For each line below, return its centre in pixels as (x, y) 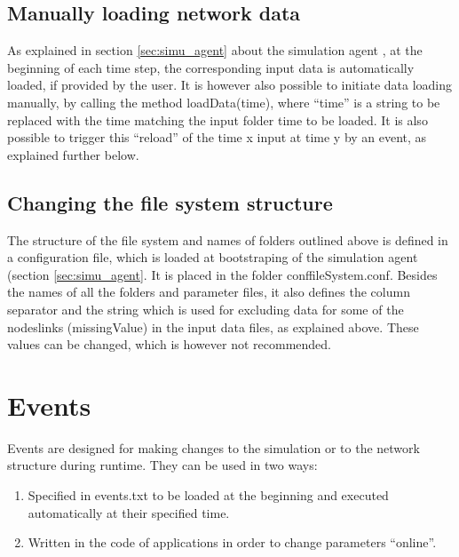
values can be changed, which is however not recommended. (169, 344)
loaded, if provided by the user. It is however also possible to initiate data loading (230, 85)
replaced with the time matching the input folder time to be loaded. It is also (218, 119)
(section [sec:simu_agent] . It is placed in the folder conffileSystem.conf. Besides (222, 274)
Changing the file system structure (170, 202)
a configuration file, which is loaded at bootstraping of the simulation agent (213, 257)
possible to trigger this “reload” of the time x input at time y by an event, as (217, 137)
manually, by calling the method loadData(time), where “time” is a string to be (224, 102)
